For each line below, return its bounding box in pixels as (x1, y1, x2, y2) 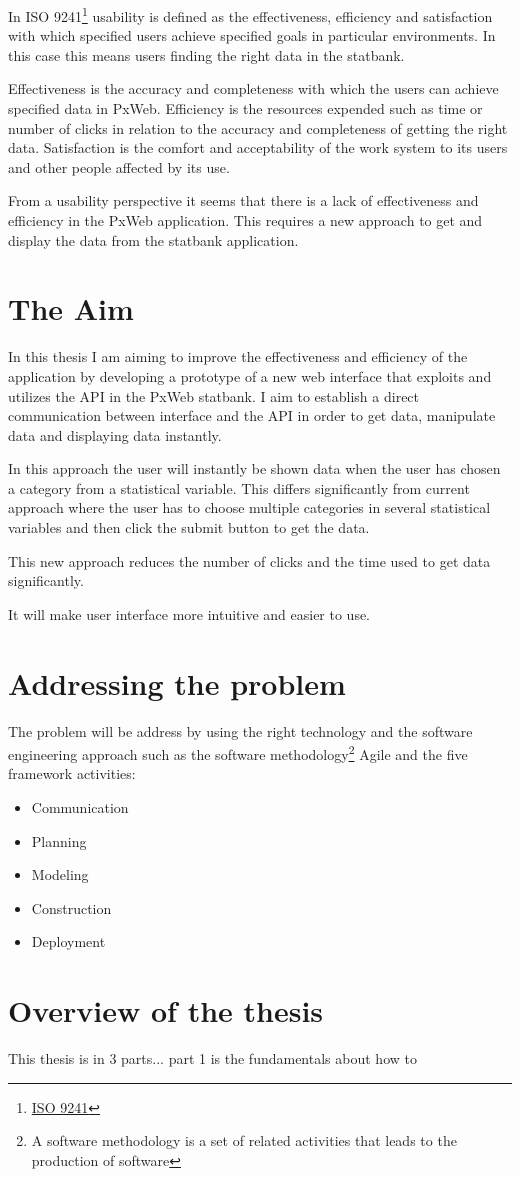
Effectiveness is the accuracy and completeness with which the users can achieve (8, 78, 499, 99)
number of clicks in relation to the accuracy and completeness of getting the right (8, 117, 508, 138)
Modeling (31, 864, 89, 885)
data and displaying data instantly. (8, 424, 222, 445)
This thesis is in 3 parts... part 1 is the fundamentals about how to (8, 1048, 417, 1069)
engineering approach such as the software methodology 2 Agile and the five (8, 741, 468, 764)
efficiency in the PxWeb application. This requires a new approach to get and (8, 210, 483, 230)
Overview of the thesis (8, 990, 324, 1031)
